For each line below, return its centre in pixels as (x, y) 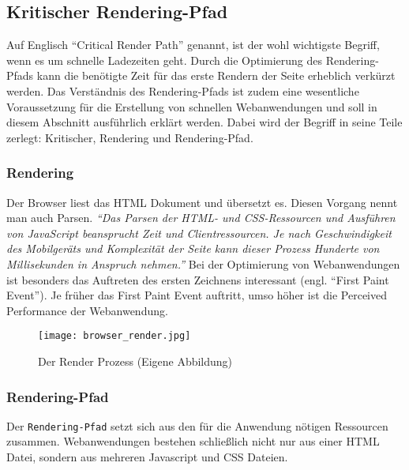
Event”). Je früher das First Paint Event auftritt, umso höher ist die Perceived (197, 295)
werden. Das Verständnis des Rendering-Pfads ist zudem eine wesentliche (183, 90)
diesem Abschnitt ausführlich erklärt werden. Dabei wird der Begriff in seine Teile (204, 122)
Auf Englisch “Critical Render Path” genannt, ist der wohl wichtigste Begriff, (193, 45)
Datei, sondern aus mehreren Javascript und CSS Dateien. (147, 457)
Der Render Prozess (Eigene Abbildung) (135, 361)
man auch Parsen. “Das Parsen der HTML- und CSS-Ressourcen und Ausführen (201, 218)
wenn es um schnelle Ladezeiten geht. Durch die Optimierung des (165, 60)
